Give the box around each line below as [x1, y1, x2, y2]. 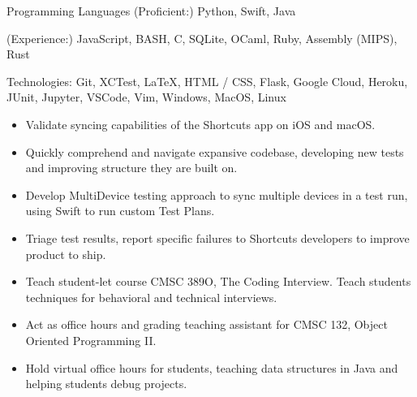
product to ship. [25, 245, 106, 262]
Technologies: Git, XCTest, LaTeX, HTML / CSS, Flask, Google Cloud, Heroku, [6, 72, 408, 89]
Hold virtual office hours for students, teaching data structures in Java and [25, 359, 398, 376]
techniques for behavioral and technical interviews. [25, 288, 277, 305]
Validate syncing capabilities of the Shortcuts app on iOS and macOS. [25, 115, 376, 132]
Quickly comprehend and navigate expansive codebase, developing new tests [25, 143, 404, 160]
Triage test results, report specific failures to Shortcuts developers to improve [25, 229, 410, 246]
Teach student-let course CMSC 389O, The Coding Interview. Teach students [25, 273, 411, 290]
